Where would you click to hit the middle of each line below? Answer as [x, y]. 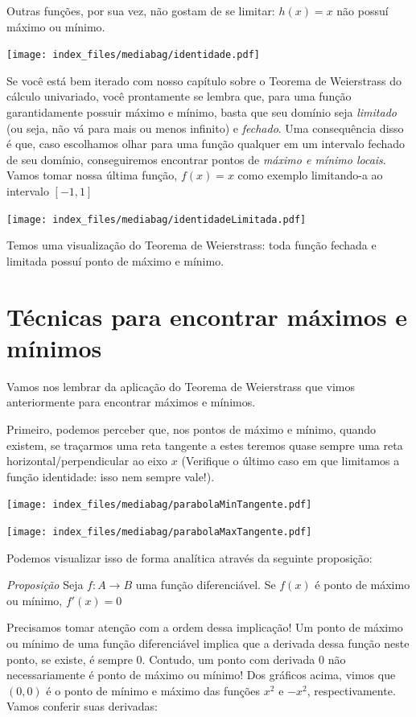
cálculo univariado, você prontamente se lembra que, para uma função [179, 96]
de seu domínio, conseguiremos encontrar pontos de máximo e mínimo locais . [196, 159]
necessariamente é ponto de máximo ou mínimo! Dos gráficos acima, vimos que [201, 675]
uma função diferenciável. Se [206, 585]
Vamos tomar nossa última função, [92, 175]
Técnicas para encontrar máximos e [207, 316]
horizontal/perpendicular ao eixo [87, 461]
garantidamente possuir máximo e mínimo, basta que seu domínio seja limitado [202, 112]
